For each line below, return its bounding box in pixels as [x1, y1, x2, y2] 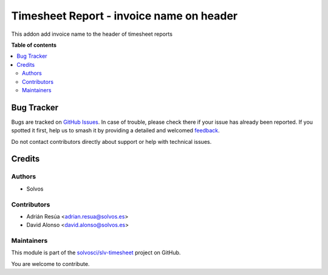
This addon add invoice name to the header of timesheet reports [11, 30, 173, 38]
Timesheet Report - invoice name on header [11, 9, 238, 22]
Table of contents [11, 41, 57, 49]
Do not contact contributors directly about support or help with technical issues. [11, 138, 212, 145]
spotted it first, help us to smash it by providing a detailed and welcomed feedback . [11, 127, 220, 134]
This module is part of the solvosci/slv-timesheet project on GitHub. [11, 249, 181, 256]
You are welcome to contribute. [11, 260, 90, 267]
